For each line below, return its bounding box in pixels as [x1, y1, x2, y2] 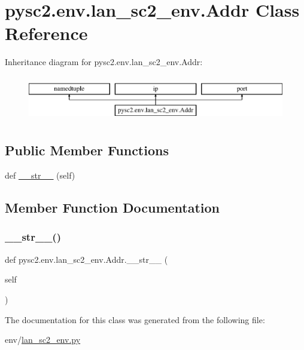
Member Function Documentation [5, 198, 220, 217]
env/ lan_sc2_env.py [5, 333, 81, 346]
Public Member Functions [5, 141, 169, 159]
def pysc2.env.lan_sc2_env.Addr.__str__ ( [5, 253, 168, 265]
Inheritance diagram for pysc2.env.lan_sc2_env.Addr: [5, 56, 203, 68]
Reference [5, 21, 88, 45]
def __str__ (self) [5, 169, 75, 182]
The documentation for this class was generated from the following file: [5, 313, 265, 326]
